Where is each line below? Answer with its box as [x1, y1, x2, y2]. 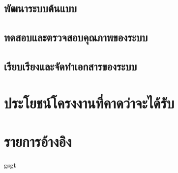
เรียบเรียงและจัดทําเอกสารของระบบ [4, 58, 137, 73]
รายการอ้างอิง [4, 131, 72, 151]
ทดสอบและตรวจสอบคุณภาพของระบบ [4, 30, 148, 45]
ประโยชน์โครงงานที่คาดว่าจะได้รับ [4, 92, 175, 112]
